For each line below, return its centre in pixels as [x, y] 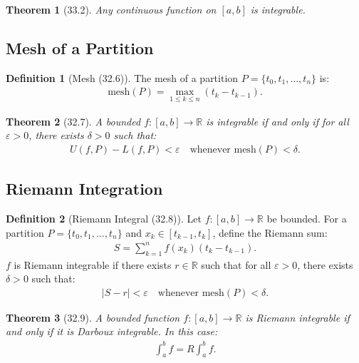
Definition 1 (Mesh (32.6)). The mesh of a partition [122, 77]
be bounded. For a [307, 219]
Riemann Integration [84, 189]
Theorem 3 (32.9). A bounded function [93, 317]
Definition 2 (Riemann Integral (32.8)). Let [104, 219]
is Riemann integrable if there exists [93, 264]
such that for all [236, 264]
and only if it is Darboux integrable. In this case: [112, 331]
